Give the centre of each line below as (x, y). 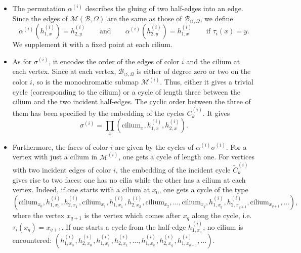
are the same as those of (144, 18)
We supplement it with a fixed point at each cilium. (93, 44)
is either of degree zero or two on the (193, 71)
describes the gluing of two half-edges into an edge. (164, 8)
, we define (217, 18)
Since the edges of (40, 18)
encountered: (32, 240)
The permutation (39, 8)
